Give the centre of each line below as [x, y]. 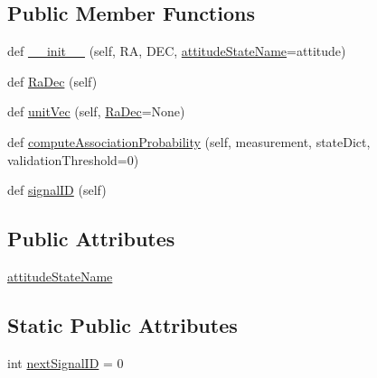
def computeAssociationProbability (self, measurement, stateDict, [189, 141]
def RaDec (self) [52, 81]
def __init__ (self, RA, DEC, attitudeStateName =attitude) [177, 51]
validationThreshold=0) [73, 159]
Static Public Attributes [123, 324]
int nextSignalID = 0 [66, 362]
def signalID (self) [57, 190]
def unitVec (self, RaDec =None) [96, 111]
